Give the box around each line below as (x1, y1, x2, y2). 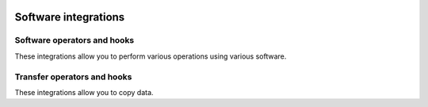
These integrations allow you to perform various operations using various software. (14, 52, 287, 61)
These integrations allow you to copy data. (14, 87, 154, 97)
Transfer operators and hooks (14, 71, 132, 82)
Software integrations (14, 10, 125, 24)
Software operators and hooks (14, 35, 135, 46)
